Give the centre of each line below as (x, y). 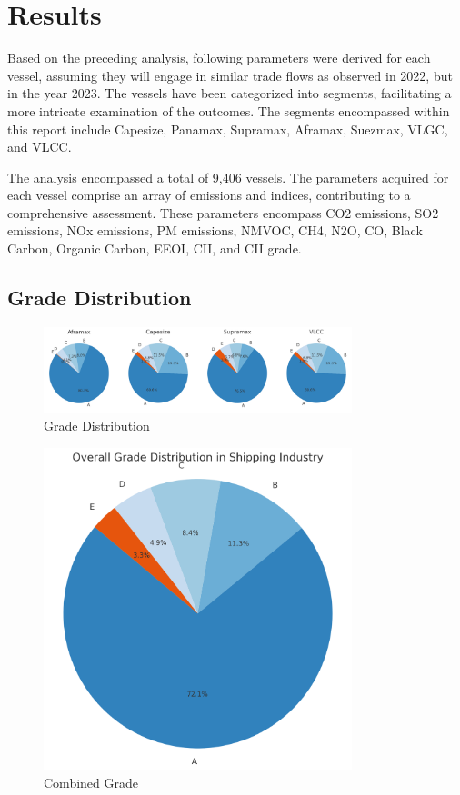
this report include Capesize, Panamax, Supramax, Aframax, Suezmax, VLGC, (228, 129)
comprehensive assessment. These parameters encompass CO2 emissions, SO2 (223, 212)
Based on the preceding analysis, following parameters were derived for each (219, 58)
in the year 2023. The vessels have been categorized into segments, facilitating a (230, 93)
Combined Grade (91, 783)
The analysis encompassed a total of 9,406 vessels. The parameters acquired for (228, 177)
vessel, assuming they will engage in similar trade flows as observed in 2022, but (230, 75)
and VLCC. (40, 147)
